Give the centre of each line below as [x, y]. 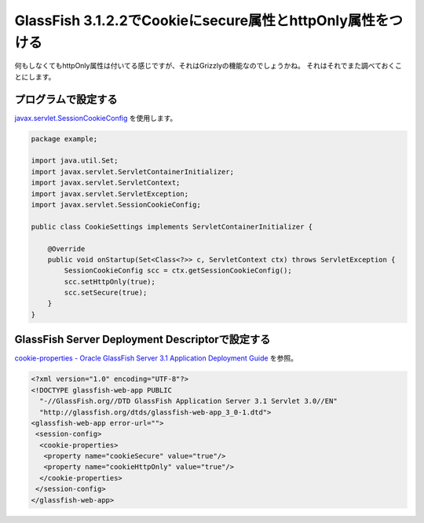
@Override [66, 249]
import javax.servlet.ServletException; [110, 194]
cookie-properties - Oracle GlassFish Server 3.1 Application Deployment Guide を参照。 [156, 358]
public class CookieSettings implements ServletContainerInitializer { [172, 227]
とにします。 [35, 77]
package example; [64, 139]
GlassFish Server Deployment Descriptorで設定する [143, 340]
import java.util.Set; [75, 161]
